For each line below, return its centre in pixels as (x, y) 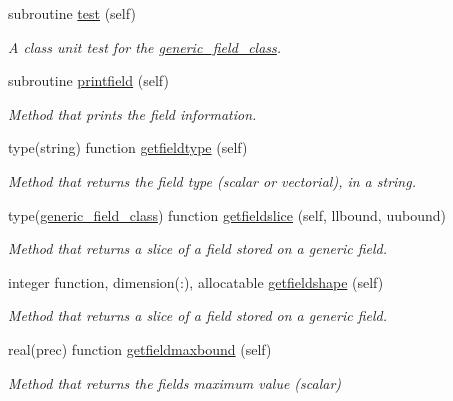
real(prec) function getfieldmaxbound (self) (140, 348)
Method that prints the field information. (132, 113)
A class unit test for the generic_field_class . (145, 46)
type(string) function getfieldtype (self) (128, 147)
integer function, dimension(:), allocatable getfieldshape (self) (196, 281)
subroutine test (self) (72, 13)
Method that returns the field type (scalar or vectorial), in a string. (212, 180)
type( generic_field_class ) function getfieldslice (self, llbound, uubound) (227, 214)
